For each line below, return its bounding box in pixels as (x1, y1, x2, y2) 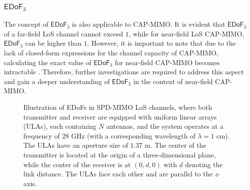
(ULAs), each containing (23, 121, 96, 131)
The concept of (4, 19, 49, 29)
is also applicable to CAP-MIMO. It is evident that (72, 19, 226, 29)
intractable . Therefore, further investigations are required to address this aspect (4, 67, 244, 77)
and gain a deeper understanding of (4, 76, 110, 86)
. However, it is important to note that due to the (87, 38, 236, 48)
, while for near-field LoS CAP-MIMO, (129, 28, 244, 38)
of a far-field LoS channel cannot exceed (4, 28, 123, 38)
